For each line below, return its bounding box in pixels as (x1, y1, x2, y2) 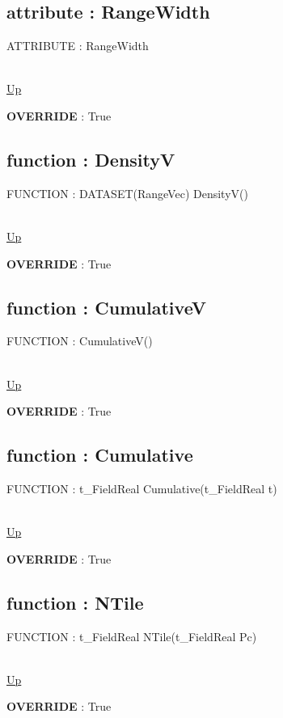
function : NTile (6, 589, 144, 615)
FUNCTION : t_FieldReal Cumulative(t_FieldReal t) (6, 479, 277, 496)
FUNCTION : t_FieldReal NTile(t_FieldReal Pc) (6, 627, 257, 644)
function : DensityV (6, 146, 175, 171)
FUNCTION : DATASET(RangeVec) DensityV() (6, 184, 248, 201)
